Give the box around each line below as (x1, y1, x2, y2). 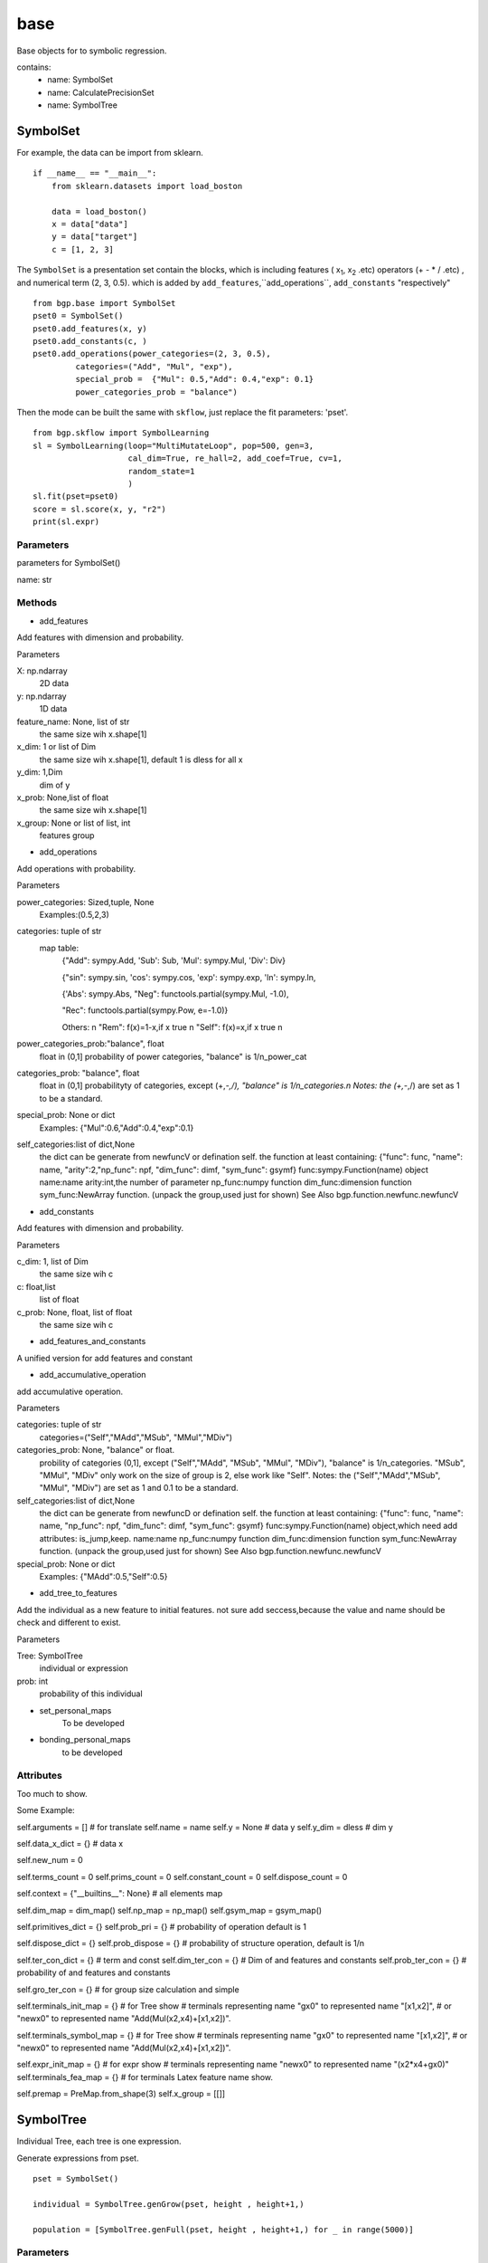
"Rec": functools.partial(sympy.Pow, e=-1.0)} (61, 1005, 229, 1016)
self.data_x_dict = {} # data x (16, 1838, 124, 1849)
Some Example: (16, 1805, 76, 1816)
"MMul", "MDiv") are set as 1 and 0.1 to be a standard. (39, 1483, 239, 1494)
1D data (39, 703, 68, 714)
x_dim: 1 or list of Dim (16, 741, 97, 752)
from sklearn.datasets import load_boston (51, 181, 243, 191)
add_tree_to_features (39, 1588, 117, 1599)
